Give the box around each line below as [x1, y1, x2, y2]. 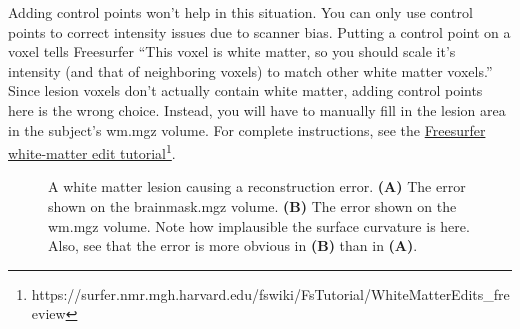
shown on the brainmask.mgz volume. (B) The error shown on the [48, 196, 457, 216]
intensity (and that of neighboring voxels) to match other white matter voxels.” [8, 60, 493, 81]
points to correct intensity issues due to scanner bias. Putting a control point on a [8, 21, 511, 42]
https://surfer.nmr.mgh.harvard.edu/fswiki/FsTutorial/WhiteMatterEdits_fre [31, 283, 510, 304]
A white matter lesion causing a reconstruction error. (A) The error [48, 176, 466, 197]
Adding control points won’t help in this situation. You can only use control [8, 2, 473, 22]
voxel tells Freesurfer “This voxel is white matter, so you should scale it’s [8, 41, 456, 62]
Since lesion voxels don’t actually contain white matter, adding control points [8, 80, 483, 101]
